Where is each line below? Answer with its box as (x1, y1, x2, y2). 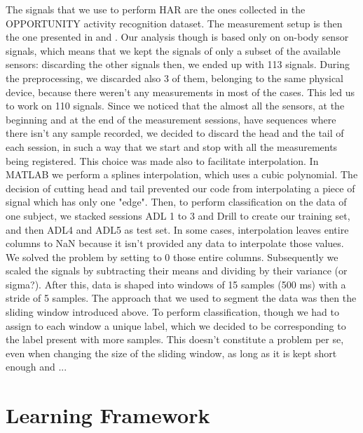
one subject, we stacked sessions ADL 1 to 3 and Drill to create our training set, (6, 208, 350, 222)
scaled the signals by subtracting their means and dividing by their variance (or (6, 263, 348, 278)
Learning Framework (6, 401, 210, 429)
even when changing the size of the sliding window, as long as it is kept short (6, 345, 337, 360)
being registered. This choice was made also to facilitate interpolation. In (6, 153, 319, 168)
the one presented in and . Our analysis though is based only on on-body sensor (6, 29, 349, 44)
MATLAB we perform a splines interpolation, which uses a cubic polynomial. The (6, 167, 358, 182)
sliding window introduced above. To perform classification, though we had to (6, 305, 339, 319)
